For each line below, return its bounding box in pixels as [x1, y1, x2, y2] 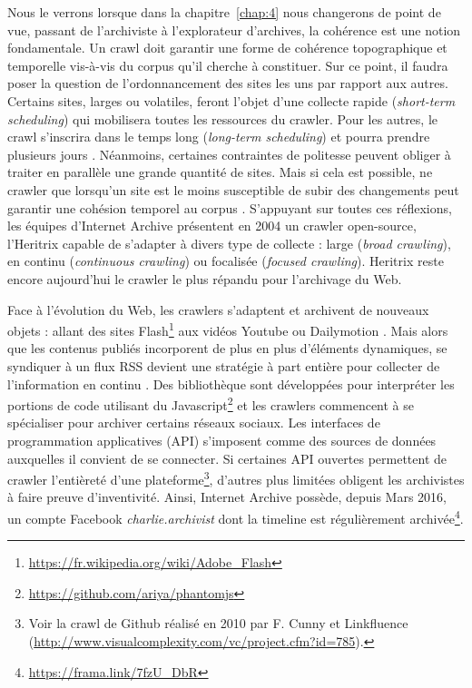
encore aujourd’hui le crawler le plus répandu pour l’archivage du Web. [7, 269, 402, 288]
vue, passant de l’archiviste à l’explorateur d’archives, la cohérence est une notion [7, 20, 461, 39]
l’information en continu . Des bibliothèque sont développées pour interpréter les [7, 374, 455, 393]
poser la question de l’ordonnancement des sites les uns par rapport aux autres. [7, 74, 448, 93]
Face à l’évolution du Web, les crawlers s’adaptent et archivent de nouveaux [7, 300, 429, 319]
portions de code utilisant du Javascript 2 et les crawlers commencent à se [7, 393, 414, 414]
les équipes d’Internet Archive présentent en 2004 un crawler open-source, [7, 216, 417, 235]
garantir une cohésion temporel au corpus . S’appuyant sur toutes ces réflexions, [7, 198, 452, 217]
